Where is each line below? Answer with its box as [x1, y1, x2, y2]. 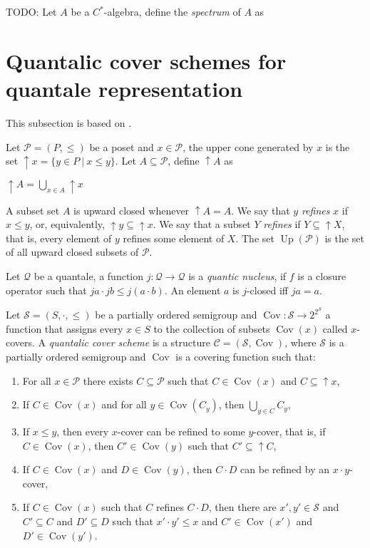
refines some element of [123, 230, 225, 245]
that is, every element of [6, 230, 112, 245]
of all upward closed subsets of [6, 244, 139, 259]
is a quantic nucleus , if [188, 268, 287, 283]
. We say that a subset [153, 217, 251, 232]
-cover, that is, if [253, 423, 326, 438]
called [322, 321, 348, 336]
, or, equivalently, [29, 217, 105, 232]
